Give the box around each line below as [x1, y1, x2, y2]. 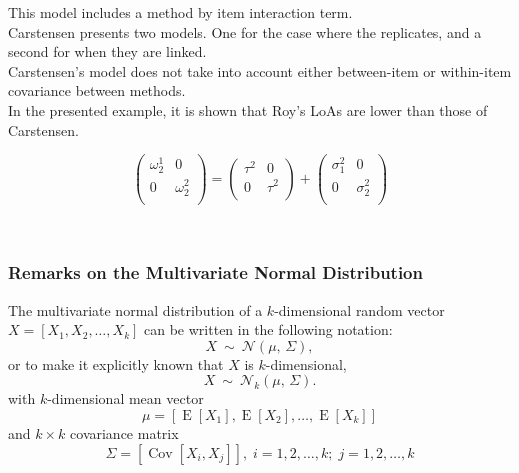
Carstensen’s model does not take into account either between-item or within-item [8, 60, 512, 81]
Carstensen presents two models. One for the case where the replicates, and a [8, 21, 482, 42]
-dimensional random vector [274, 299, 445, 320]
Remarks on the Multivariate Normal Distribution [8, 260, 423, 285]
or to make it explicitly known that [8, 353, 224, 374]
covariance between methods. [8, 80, 186, 101]
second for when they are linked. [8, 41, 207, 62]
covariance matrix [70, 422, 179, 443]
